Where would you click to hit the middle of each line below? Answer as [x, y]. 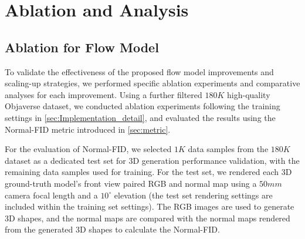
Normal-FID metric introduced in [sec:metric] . [88, 129]
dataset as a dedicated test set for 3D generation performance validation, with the [152, 160]
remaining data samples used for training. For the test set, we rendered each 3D [148, 172]
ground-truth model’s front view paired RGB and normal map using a [131, 183]
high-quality [249, 94]
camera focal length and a [51, 195]
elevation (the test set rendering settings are [193, 195]
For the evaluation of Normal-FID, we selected [88, 149]
